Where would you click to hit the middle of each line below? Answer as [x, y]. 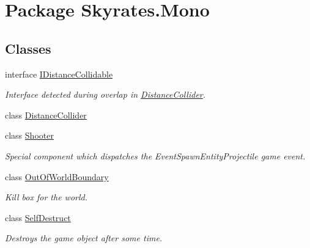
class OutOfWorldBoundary [57, 176]
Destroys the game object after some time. [84, 238]
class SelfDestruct [38, 217]
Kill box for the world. [46, 197]
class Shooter [29, 135]
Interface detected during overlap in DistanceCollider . [105, 94]
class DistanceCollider [46, 115]
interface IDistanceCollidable [59, 74]
